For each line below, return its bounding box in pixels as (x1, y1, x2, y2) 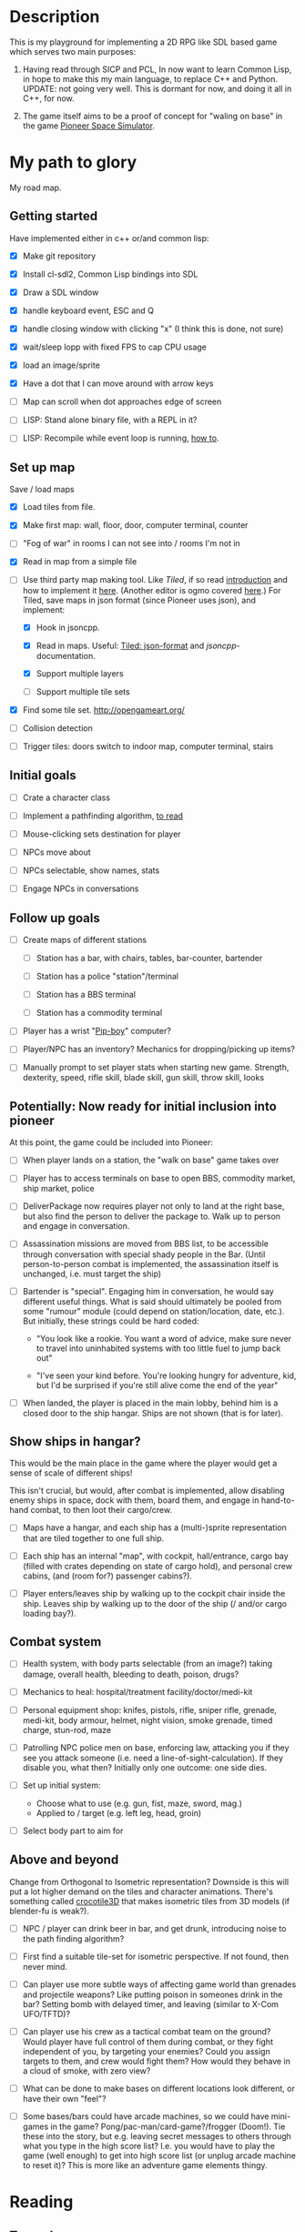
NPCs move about (22, 847, 91, 857)
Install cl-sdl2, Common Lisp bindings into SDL (22, 269, 198, 279)
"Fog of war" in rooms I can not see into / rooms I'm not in (22, 538, 241, 549)
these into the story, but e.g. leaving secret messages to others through (22, 2131, 291, 2141)
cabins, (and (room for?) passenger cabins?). (22, 1570, 193, 1581)
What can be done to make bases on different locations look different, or (22, 2083, 296, 2094)
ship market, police (22, 1183, 95, 1194)
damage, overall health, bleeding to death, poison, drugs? (22, 1669, 239, 1679)
